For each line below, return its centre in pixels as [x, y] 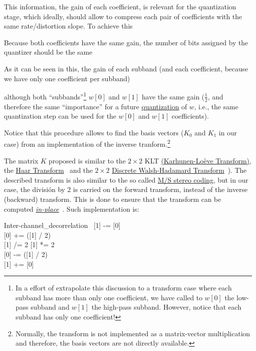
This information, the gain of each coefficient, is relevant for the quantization [120, 6]
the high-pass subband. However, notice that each [166, 307]
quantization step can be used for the [60, 116]
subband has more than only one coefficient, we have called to [109, 297]
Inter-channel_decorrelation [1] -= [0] [62, 225]
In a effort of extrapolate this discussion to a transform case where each [124, 288]
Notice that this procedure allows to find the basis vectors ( [94, 132]
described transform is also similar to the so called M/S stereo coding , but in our [126, 179]
